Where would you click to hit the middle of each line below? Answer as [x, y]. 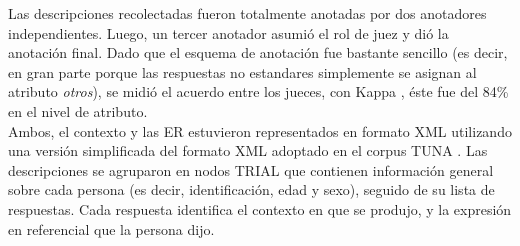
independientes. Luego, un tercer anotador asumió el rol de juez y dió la [228, 32]
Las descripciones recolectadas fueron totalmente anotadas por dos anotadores [247, 13]
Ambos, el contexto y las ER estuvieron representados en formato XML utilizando [260, 130]
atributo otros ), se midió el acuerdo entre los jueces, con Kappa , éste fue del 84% [258, 91]
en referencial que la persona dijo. [111, 228]
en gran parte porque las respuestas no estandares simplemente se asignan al [242, 71]
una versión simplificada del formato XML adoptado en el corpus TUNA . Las [248, 150]
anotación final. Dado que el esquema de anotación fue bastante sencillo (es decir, [258, 52]
